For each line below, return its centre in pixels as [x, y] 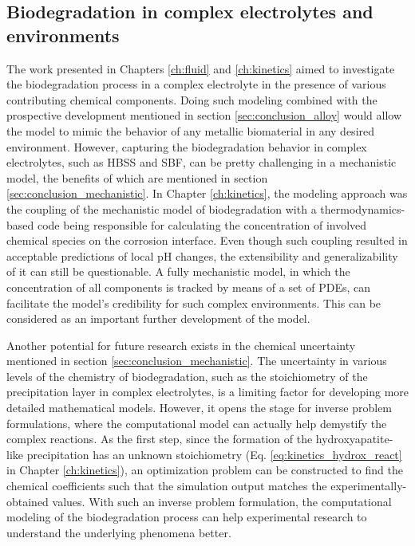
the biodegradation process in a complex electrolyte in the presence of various [196, 84]
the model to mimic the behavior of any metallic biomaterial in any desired [191, 130]
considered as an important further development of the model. [158, 318]
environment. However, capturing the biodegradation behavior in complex [187, 146]
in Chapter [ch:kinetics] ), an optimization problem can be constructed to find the [205, 470]
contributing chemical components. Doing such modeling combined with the [192, 99]
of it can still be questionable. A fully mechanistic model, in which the [178, 271]
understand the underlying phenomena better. [119, 532]
